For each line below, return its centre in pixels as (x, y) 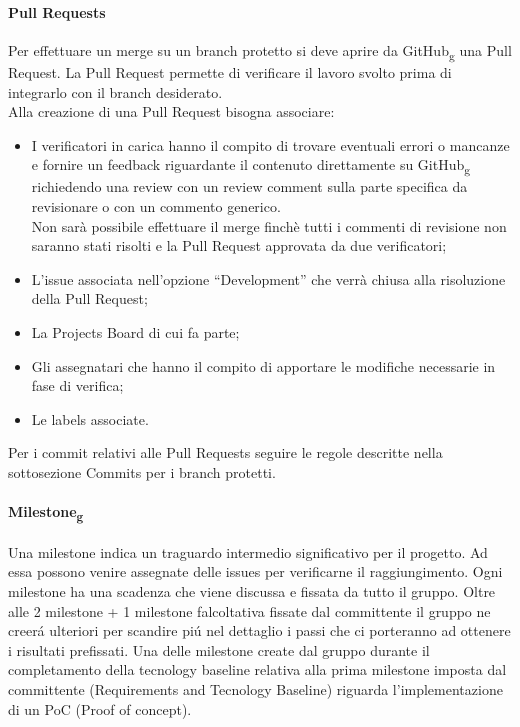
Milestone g (46, 512)
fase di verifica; (77, 385)
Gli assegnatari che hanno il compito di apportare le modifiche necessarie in (263, 365)
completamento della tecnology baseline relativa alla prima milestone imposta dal (257, 669)
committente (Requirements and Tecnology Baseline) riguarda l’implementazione (255, 689)
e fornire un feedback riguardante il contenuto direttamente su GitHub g (251, 166)
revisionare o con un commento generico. (156, 206)
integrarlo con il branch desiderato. (115, 91)
